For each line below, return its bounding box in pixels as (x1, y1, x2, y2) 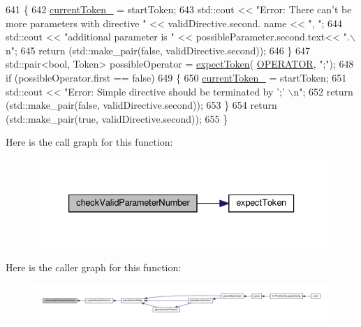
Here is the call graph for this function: (6, 135, 173, 149)
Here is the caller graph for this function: (6, 260, 182, 275)
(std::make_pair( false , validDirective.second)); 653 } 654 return (6, 98, 277, 112)
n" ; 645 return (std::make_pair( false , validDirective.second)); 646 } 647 (6, 43, 311, 57)
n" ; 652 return (293, 84, 353, 98)
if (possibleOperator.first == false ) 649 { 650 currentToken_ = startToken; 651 (6, 70, 347, 84)
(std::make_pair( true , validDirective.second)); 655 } (6, 111, 228, 126)
